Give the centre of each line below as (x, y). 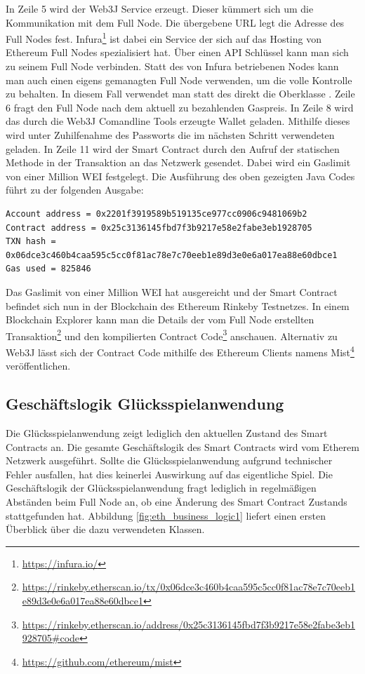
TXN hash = (31, 242)
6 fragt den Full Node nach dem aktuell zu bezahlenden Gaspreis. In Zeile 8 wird (180, 107)
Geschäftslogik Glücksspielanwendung (145, 404)
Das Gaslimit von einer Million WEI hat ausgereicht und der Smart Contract (172, 291)
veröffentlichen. (38, 366)
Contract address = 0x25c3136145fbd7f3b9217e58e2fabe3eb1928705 (159, 228)
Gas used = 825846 (48, 269)
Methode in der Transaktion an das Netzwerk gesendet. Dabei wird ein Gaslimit (178, 162)
